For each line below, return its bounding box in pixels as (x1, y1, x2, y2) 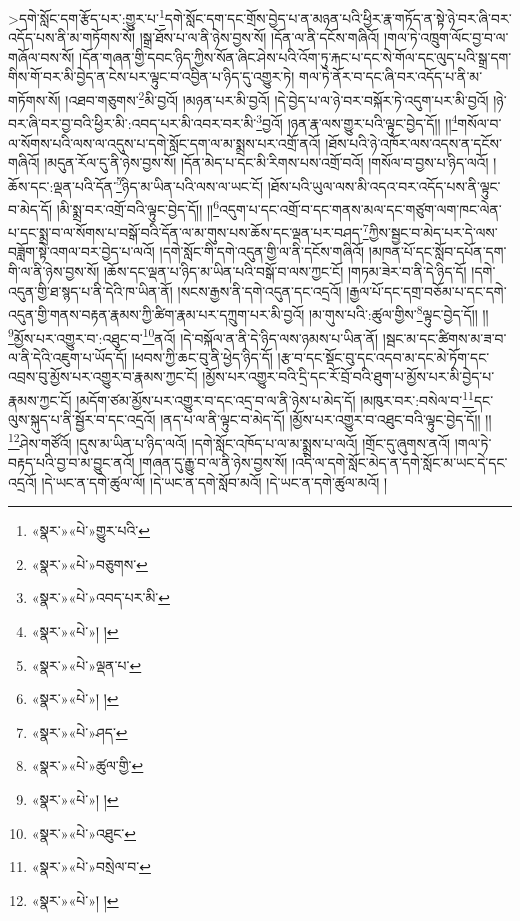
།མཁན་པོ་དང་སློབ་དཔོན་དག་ (368, 241, 507, 262)
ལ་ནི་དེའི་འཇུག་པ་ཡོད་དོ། (8, 346, 128, 367)
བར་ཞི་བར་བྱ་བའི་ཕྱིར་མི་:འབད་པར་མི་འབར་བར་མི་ (8, 112, 257, 133)
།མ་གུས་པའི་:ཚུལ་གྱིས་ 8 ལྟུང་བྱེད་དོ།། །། (308, 301, 489, 324)
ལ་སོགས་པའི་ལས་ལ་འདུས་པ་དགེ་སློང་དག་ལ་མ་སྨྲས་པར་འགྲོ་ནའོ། (8, 132, 321, 153)
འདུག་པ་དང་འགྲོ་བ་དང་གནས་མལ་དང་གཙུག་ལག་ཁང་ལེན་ (219, 198, 502, 219)
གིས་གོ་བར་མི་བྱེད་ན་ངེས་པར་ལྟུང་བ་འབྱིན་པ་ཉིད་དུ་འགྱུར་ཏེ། (8, 66, 295, 87)
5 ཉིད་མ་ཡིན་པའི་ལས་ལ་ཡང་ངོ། (116, 172, 264, 196)
